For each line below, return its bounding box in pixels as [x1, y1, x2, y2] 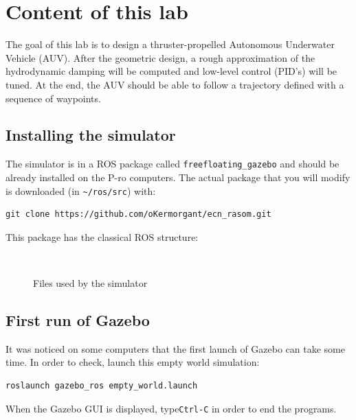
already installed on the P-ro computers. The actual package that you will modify [5, 170, 351, 184]
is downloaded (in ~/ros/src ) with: [5, 183, 156, 198]
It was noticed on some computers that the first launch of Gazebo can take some [5, 341, 345, 355]
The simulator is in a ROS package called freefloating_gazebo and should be [5, 156, 340, 171]
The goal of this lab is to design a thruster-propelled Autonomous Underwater [5, 37, 335, 51]
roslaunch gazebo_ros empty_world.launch [5, 380, 198, 390]
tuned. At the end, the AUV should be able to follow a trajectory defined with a [5, 77, 344, 91]
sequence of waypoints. [5, 91, 101, 105]
